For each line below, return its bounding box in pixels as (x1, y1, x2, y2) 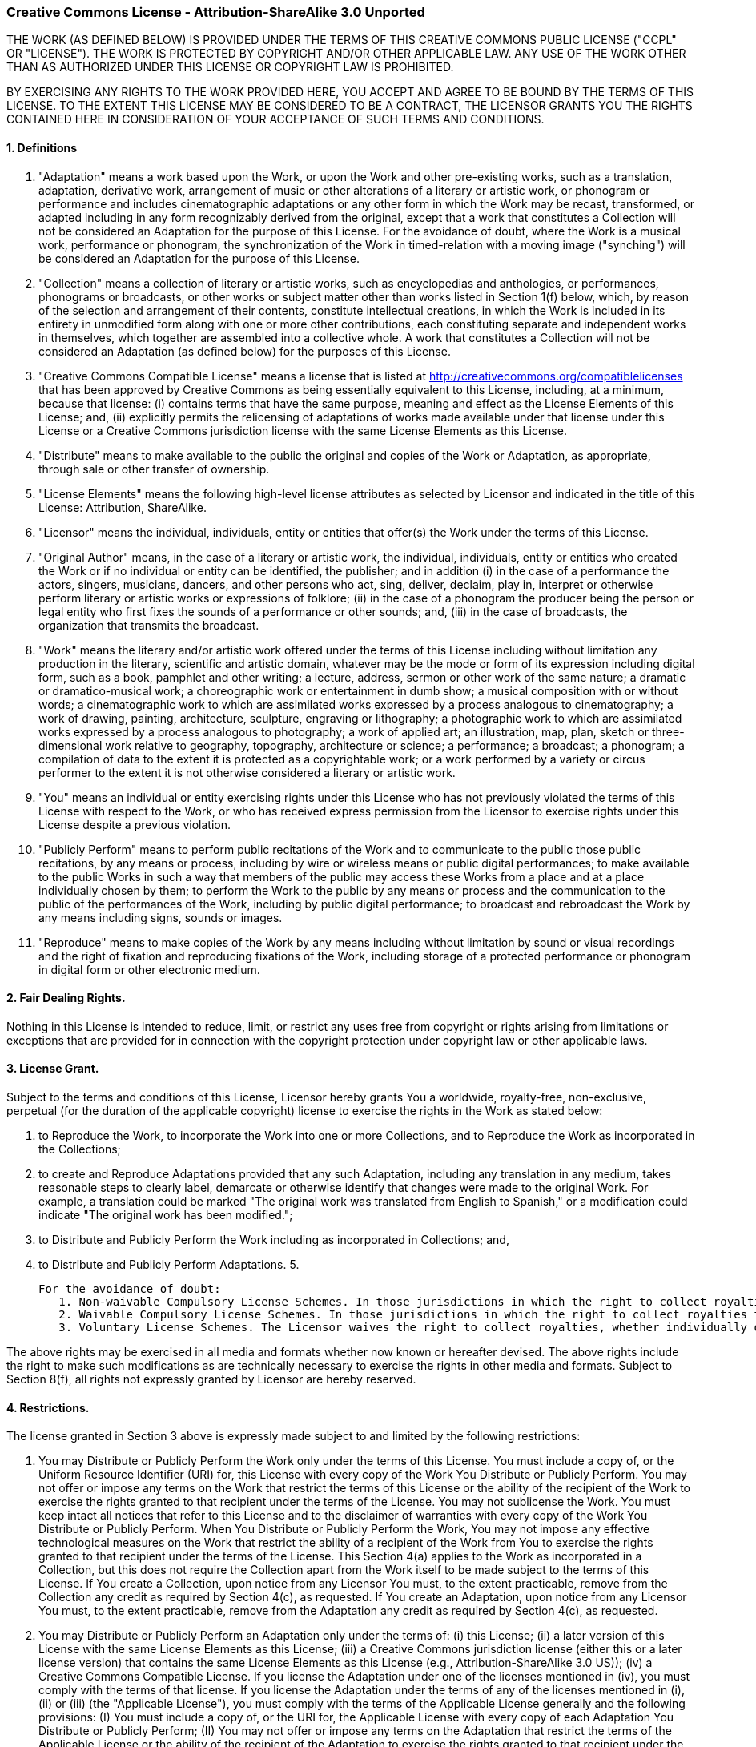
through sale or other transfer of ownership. (38, 461, 270, 476)
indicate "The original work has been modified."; (38, 1208, 293, 1222)
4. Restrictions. (6, 1400, 90, 1415)
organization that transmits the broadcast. (38, 618, 259, 632)
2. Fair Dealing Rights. (6, 991, 126, 1005)
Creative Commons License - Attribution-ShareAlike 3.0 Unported (6, 4, 425, 20)
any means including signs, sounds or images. (38, 910, 283, 924)
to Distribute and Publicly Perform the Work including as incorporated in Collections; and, (38, 1233, 509, 1247)
